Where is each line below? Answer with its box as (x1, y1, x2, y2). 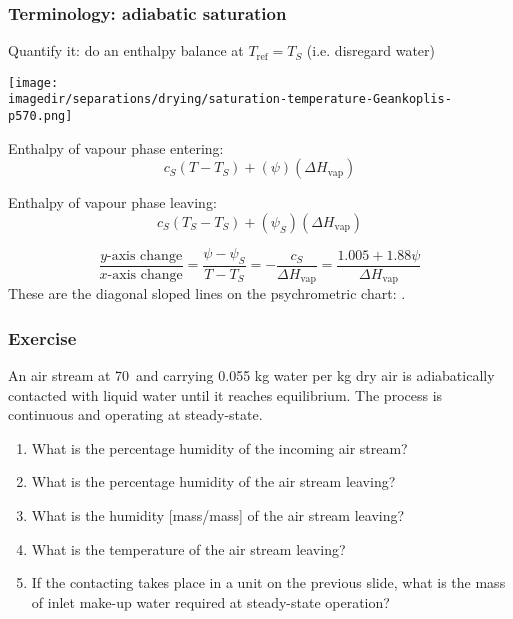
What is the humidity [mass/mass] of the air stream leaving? (31, 505, 405, 526)
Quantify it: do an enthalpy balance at (8, 40, 244, 61)
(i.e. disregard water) (306, 40, 436, 61)
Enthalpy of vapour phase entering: (8, 137, 224, 158)
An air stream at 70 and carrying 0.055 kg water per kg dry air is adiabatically (8, 365, 495, 386)
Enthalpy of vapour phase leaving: (8, 192, 217, 213)
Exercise (8, 325, 77, 350)
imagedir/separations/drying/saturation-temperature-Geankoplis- (8, 92, 452, 107)
